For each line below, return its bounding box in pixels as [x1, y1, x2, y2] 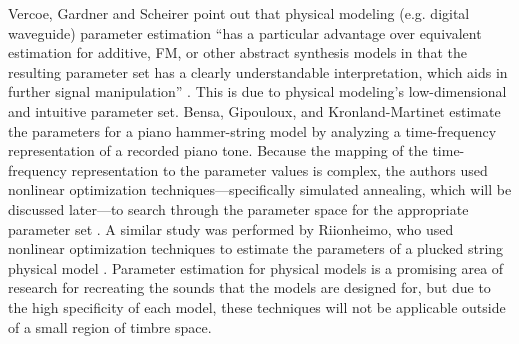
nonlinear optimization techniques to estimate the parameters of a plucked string [8, 238, 504, 259]
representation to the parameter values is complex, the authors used [71, 159, 488, 180]
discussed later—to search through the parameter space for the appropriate [8, 198, 469, 219]
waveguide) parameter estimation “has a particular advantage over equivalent [8, 22, 482, 43]
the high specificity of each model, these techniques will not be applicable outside [8, 296, 506, 317]
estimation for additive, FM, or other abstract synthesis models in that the [8, 42, 467, 63]
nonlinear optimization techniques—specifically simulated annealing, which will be [8, 179, 512, 200]
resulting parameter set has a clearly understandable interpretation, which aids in [8, 61, 508, 82]
